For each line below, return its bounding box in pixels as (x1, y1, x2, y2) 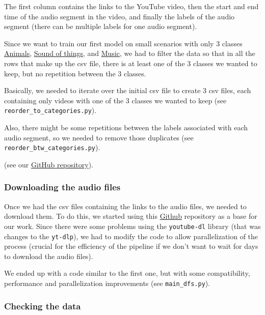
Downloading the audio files (4, 181, 121, 193)
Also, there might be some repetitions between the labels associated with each (4, 122, 248, 132)
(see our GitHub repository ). (4, 159, 94, 169)
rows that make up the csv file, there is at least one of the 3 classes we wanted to (4, 58, 257, 68)
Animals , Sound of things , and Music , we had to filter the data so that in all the (4, 48, 255, 59)
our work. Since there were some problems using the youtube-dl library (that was (4, 220, 261, 231)
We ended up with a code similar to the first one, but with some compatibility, (4, 268, 250, 278)
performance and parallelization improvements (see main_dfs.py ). (4, 277, 210, 288)
